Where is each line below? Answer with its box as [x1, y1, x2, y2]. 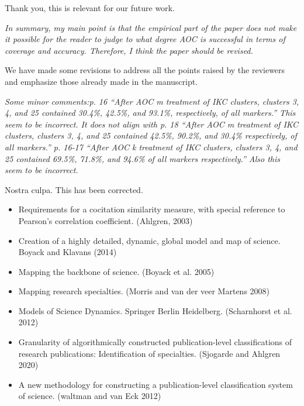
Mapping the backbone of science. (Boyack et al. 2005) [18, 265, 215, 277]
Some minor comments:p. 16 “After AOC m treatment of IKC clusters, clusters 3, [5, 95, 299, 107]
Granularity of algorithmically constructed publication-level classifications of [18, 336, 292, 348]
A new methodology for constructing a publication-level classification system [18, 378, 293, 390]
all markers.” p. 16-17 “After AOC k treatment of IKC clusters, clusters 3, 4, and [5, 140, 298, 153]
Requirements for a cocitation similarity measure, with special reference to [18, 203, 285, 215]
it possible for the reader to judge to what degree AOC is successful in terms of [5, 33, 285, 45]
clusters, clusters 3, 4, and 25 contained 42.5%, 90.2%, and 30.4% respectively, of [5, 129, 297, 142]
